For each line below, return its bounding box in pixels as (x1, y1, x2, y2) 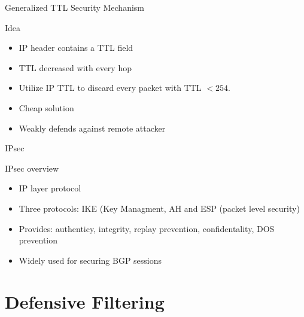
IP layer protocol (19, 182, 81, 194)
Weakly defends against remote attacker (19, 121, 166, 134)
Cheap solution (19, 101, 74, 114)
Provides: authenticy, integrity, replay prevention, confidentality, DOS (19, 222, 275, 234)
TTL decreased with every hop (19, 61, 132, 74)
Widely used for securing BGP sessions (19, 254, 162, 266)
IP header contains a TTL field (19, 41, 133, 54)
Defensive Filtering (5, 289, 165, 313)
